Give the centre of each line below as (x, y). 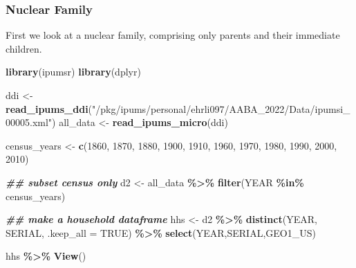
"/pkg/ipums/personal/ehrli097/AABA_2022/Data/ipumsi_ (221, 108)
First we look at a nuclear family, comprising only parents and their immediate (173, 35)
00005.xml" (29, 122)
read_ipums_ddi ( (49, 108)
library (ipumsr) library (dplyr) (73, 72)
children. (24, 48)
